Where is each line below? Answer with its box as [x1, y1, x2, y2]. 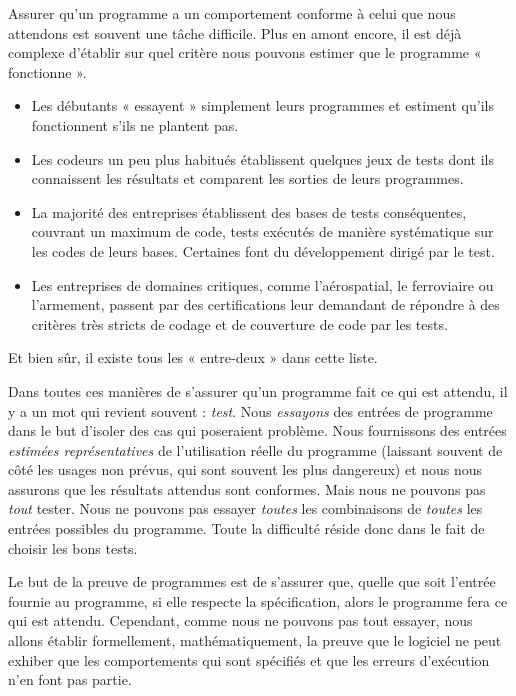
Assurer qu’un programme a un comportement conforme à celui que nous [8, 3, 456, 23]
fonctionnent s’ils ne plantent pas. [31, 114, 239, 135]
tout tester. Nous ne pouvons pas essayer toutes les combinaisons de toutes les [8, 498, 483, 519]
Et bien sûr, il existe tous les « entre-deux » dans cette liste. [8, 347, 378, 368]
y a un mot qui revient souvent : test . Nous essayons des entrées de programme [8, 400, 493, 421]
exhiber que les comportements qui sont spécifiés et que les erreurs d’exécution [8, 649, 490, 670]
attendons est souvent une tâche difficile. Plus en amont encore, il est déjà [8, 22, 462, 43]
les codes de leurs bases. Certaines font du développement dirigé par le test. [31, 240, 495, 261]
